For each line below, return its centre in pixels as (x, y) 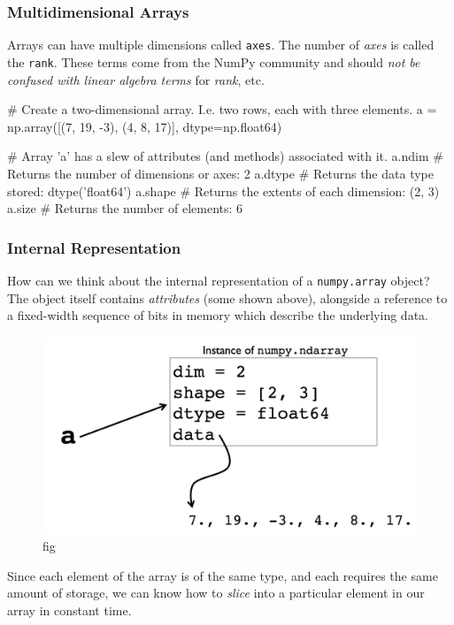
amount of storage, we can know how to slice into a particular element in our (216, 593)
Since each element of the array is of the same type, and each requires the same (223, 575)
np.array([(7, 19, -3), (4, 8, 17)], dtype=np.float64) (145, 126)
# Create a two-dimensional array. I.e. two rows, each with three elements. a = (222, 109)
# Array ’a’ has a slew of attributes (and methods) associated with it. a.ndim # (225, 156)
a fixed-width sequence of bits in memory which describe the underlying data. (218, 315)
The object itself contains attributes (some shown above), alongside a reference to (227, 297)
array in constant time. (69, 610)
